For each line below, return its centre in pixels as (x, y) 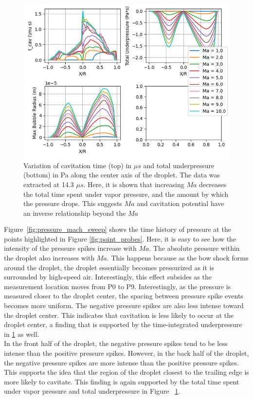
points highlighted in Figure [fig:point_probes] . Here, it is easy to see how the (120, 238)
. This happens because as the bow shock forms (178, 258)
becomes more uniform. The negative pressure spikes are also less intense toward (124, 305)
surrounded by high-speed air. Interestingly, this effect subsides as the (108, 277)
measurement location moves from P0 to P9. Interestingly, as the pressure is (117, 286)
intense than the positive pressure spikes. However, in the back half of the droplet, (126, 353)
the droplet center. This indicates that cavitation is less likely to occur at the (119, 315)
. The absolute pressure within (194, 248)
